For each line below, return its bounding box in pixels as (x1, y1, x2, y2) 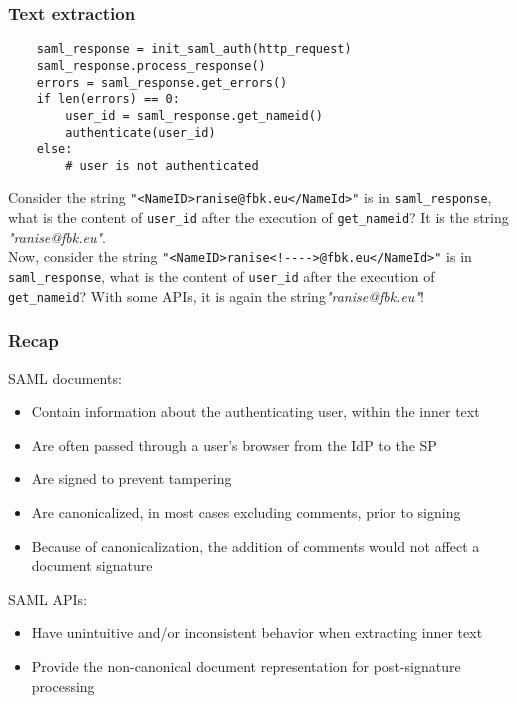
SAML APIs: (8, 588, 88, 609)
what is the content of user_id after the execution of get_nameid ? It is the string (8, 207, 509, 228)
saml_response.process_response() (36, 58, 266, 73)
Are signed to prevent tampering (31, 468, 232, 489)
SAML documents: (8, 367, 122, 388)
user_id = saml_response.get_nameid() (65, 108, 323, 123)
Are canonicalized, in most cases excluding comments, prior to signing (31, 501, 461, 522)
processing (31, 675, 95, 696)
